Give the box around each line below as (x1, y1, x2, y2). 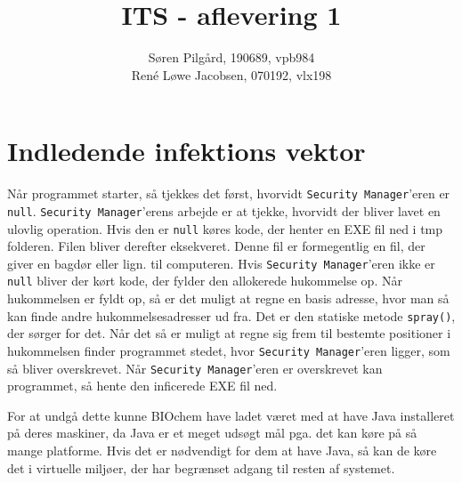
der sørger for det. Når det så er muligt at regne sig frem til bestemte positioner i (7, 324, 451, 342)
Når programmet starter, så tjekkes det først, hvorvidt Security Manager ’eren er (7, 184, 450, 203)
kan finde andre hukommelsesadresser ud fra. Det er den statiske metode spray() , (7, 306, 456, 325)
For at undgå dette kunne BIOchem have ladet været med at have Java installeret (7, 406, 455, 424)
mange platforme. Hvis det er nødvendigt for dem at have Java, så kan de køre (7, 441, 437, 460)
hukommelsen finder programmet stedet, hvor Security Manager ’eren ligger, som (7, 341, 450, 359)
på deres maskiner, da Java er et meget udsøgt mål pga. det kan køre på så (7, 423, 417, 442)
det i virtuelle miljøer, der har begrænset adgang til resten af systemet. (7, 458, 395, 477)
